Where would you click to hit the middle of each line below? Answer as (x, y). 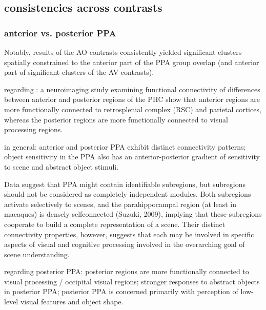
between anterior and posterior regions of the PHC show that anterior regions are (132, 99)
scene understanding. (37, 254)
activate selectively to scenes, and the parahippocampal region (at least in (120, 204)
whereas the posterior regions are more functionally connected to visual (116, 119)
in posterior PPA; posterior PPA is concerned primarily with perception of (121, 291)
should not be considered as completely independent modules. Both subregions (128, 194)
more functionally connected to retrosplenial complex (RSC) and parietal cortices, (133, 109)
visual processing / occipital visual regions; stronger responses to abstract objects (132, 281)
